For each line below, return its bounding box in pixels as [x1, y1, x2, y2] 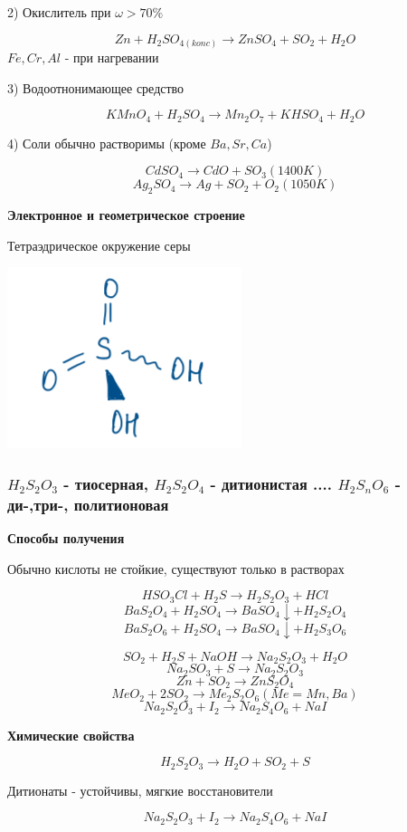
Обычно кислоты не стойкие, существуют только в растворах [7, 559, 345, 578]
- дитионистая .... [210, 472, 332, 494]
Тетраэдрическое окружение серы [7, 235, 191, 254]
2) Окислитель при [7, 3, 111, 21]
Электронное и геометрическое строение [7, 206, 245, 225]
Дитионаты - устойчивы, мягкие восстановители [7, 780, 273, 799]
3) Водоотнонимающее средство [7, 78, 185, 97]
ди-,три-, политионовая [7, 493, 169, 515]
